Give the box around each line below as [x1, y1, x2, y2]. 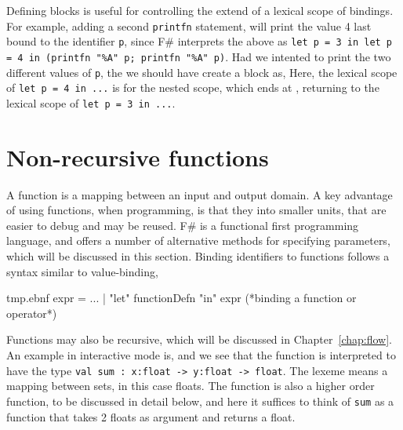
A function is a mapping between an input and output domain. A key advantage [6, 186, 393, 202]
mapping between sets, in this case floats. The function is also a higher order [6, 377, 375, 394]
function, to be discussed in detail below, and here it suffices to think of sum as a [6, 392, 394, 409]
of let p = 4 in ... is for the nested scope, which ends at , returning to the [6, 79, 379, 96]
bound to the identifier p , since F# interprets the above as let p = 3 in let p [6, 33, 393, 49]
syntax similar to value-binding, [6, 263, 158, 279]
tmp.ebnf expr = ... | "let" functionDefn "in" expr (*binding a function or [6, 290, 357, 306]
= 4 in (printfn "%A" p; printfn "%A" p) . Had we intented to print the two [6, 48, 391, 64]
